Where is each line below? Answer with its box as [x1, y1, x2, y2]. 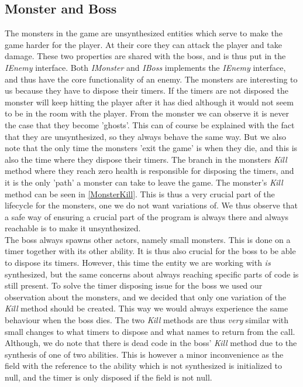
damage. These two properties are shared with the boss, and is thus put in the [5, 50, 286, 62]
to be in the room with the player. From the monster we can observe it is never [5, 107, 289, 119]
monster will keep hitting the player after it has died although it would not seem [5, 95, 294, 108]
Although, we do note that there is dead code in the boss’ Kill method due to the [5, 337, 297, 349]
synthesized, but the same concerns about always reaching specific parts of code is [5, 268, 299, 280]
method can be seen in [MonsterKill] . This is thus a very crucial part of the [5, 187, 275, 200]
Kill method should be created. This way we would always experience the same [5, 302, 288, 314]
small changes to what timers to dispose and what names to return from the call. [5, 325, 295, 337]
